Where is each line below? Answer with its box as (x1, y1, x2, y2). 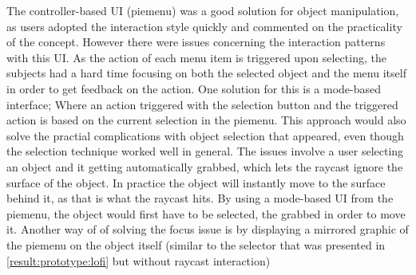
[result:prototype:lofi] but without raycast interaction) (6, 252, 271, 269)
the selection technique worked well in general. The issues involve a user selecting (6, 143, 404, 159)
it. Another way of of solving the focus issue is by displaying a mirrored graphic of (6, 221, 409, 238)
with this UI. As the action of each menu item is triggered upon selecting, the (6, 49, 386, 65)
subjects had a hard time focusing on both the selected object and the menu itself (6, 65, 406, 81)
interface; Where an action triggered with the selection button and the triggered (6, 96, 398, 112)
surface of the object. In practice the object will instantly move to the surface (6, 174, 386, 191)
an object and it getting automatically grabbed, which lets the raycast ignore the (6, 158, 403, 175)
